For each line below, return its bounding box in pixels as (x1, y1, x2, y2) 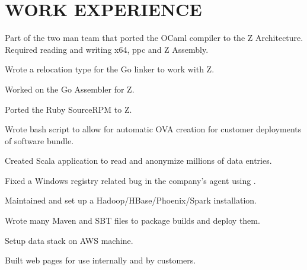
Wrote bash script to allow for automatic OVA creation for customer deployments (5, 123, 302, 135)
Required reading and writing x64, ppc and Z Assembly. (5, 43, 209, 55)
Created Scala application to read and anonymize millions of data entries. (5, 154, 272, 167)
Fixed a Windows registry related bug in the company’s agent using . (5, 174, 256, 186)
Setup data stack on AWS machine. (5, 234, 133, 246)
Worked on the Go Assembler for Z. (5, 82, 135, 95)
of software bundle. (5, 134, 74, 147)
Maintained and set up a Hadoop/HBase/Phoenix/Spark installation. (5, 194, 257, 207)
